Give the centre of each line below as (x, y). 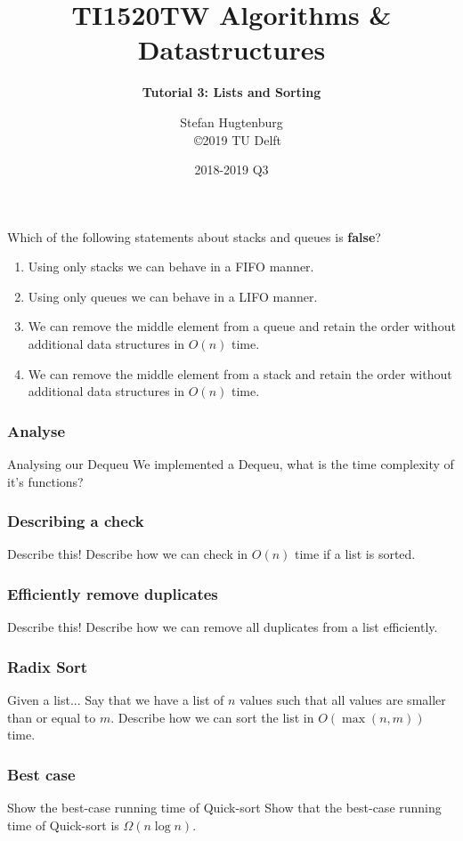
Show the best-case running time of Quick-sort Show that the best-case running (224, 808)
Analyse (37, 430)
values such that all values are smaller (343, 700)
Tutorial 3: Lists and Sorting (231, 92)
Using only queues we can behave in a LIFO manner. (173, 296)
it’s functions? (45, 481)
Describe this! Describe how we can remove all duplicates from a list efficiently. (223, 627)
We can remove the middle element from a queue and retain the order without (242, 326)
